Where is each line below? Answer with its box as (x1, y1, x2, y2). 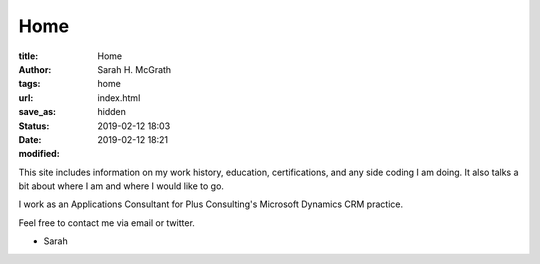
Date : (18, 133, 42, 145)
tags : (18, 78, 41, 90)
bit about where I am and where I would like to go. (18, 180, 225, 192)
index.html (97, 91, 141, 104)
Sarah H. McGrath (97, 63, 172, 75)
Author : (18, 63, 52, 75)
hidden (97, 106, 127, 118)
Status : (18, 120, 50, 132)
